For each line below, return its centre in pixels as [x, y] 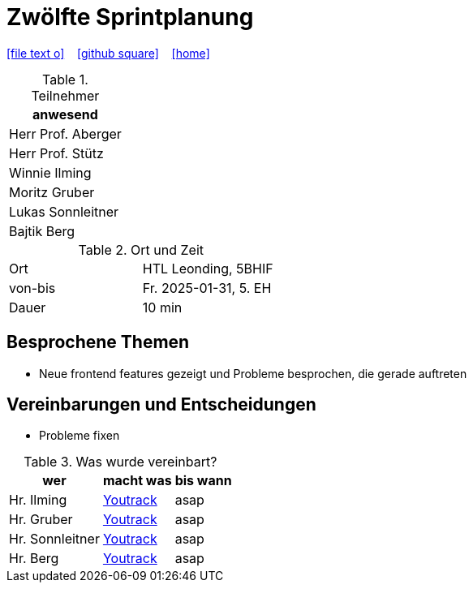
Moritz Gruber [52, 192]
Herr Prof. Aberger [65, 133]
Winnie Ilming [50, 172]
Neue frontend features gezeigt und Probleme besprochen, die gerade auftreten [253, 373]
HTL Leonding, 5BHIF [208, 268]
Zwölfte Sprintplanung [130, 17]
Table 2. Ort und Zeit [141, 249]
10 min [162, 307]
